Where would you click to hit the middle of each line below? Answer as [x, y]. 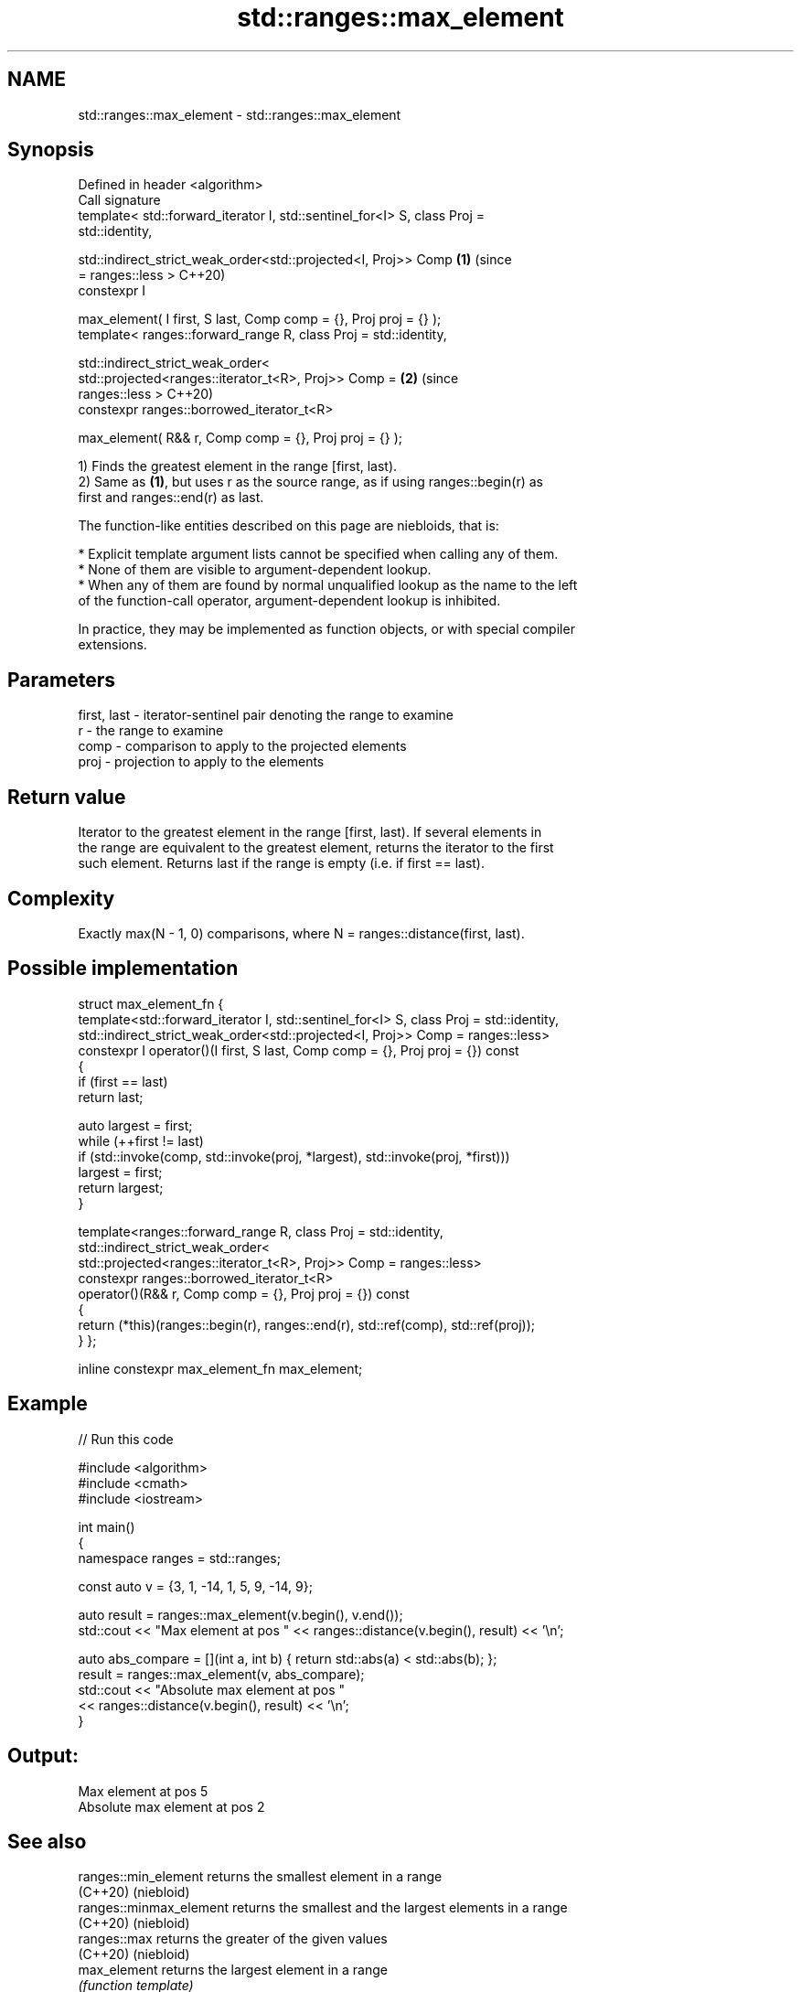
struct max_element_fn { [151, 1003]
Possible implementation [123, 969]
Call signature [119, 200]
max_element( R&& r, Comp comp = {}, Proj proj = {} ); [240, 438]
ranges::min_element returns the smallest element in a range [260, 1877]
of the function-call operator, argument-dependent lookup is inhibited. [289, 601]
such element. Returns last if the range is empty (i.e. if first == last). [281, 863]
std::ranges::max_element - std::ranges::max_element [240, 114]
